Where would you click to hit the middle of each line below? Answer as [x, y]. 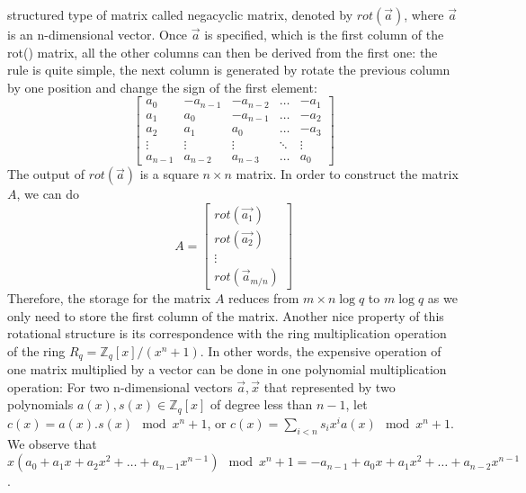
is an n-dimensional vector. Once [98, 34]
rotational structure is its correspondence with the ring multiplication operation [227, 333]
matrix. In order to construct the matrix [347, 174]
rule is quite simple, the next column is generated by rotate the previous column [229, 70]
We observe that [52, 443]
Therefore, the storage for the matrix [109, 298]
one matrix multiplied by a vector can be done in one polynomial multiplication [227, 369]
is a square [169, 174]
